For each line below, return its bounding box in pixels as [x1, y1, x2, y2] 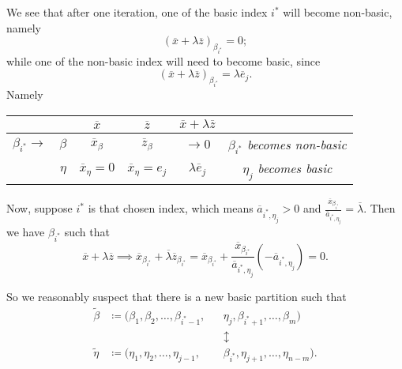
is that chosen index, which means [88, 200, 254, 216]
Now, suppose [6, 200, 73, 216]
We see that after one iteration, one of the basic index [6, 4, 268, 20]
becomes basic [257, 158, 332, 177]
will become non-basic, [283, 4, 393, 20]
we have [6, 224, 45, 240]
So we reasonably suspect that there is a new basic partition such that [6, 288, 347, 305]
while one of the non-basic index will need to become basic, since [6, 52, 321, 69]
